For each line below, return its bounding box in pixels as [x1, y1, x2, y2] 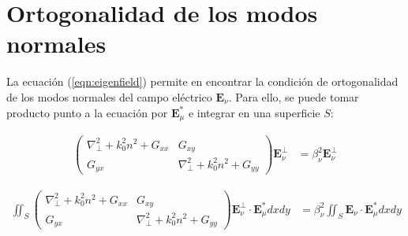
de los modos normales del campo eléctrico [6, 88, 212, 105]
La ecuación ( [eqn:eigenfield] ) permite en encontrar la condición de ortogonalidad [6, 73, 399, 90]
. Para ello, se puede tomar [228, 88, 359, 105]
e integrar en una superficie [188, 104, 320, 120]
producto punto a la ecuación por [6, 104, 168, 120]
